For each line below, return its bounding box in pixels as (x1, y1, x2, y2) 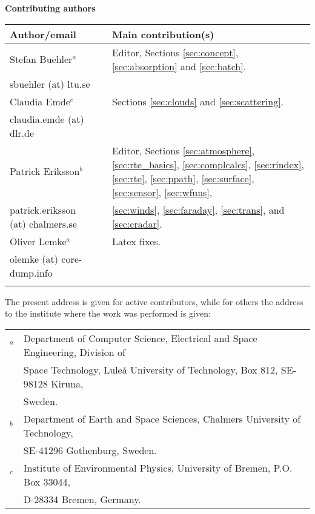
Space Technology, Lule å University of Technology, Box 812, (23, 362, 278, 377)
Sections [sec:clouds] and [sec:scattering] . (111, 94, 284, 108)
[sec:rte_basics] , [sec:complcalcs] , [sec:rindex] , (111, 157, 304, 171)
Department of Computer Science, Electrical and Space (23, 331, 257, 345)
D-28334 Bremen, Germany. (23, 492, 141, 506)
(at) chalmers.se (10, 216, 77, 231)
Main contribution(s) (111, 27, 214, 41)
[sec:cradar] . (111, 216, 162, 231)
